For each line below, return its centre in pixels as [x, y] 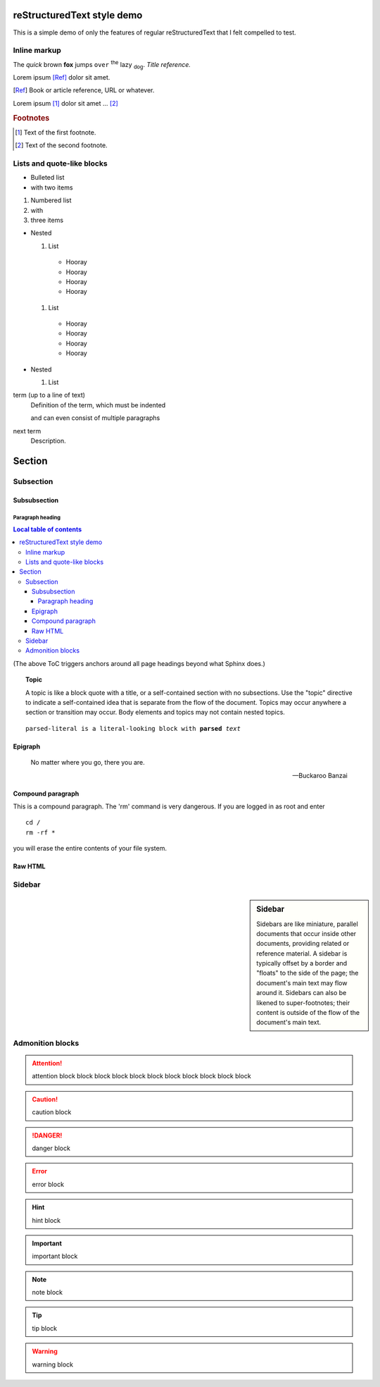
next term [27, 431]
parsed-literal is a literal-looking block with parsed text [133, 728]
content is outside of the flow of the [308, 1013]
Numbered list [51, 200]
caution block [52, 1112]
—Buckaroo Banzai [320, 775]
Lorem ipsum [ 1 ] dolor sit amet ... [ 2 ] [66, 103]
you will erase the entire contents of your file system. [90, 849]
